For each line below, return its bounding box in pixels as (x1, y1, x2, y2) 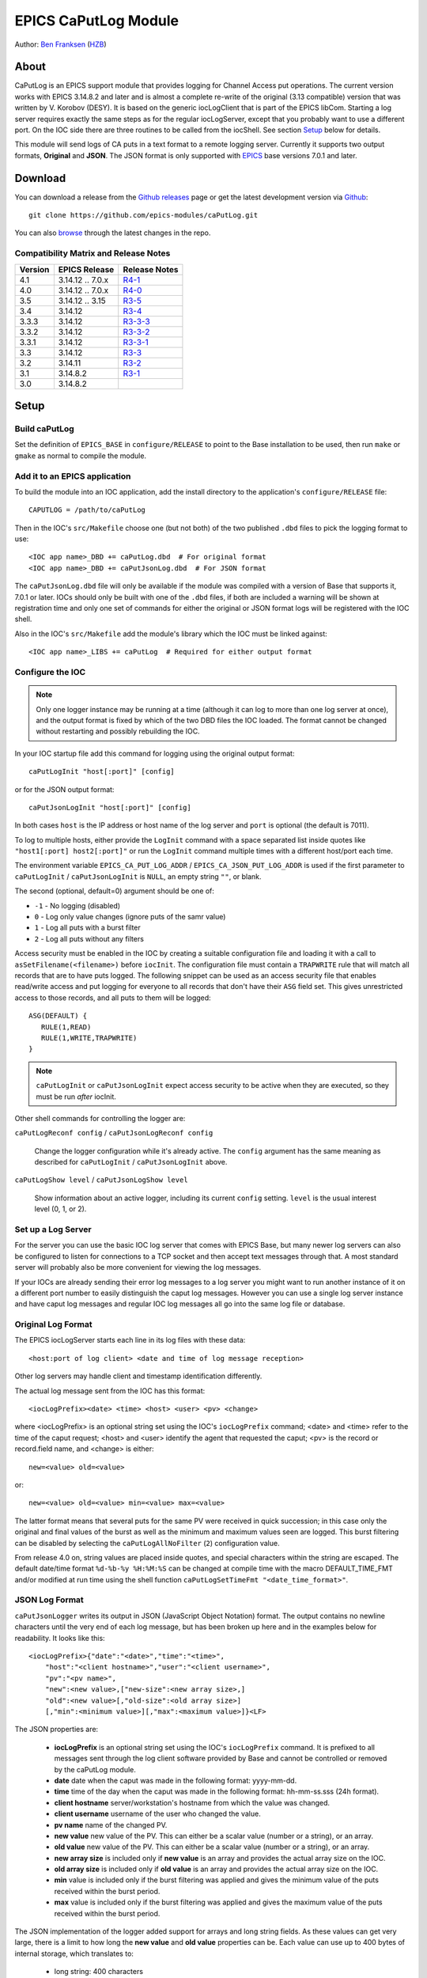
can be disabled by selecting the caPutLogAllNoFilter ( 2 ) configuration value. (14, 1538, 280, 1548)
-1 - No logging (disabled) (34, 900, 121, 910)
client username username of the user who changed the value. (54, 1809, 261, 1819)
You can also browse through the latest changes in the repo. (14, 228, 211, 237)
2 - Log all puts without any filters (34, 934, 144, 943)
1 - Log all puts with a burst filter (34, 923, 142, 933)
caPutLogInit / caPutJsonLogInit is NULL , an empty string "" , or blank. (14, 871, 262, 881)
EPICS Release (58, 263, 115, 275)
